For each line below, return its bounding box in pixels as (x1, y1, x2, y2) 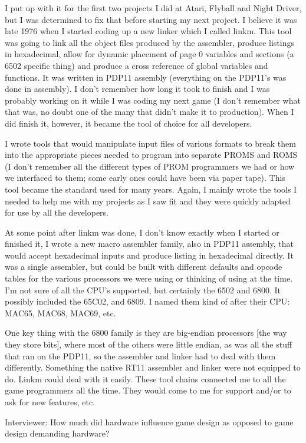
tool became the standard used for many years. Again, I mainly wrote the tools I (5, 183, 297, 195)
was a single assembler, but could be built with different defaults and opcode (5, 260, 282, 273)
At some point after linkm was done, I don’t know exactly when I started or (5, 226, 279, 238)
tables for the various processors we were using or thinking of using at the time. (5, 272, 293, 285)
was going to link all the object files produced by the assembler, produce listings (5, 36, 294, 48)
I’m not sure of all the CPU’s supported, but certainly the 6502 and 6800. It (5, 283, 281, 296)
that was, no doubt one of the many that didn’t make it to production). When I (5, 105, 294, 118)
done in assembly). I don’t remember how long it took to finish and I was (5, 82, 270, 95)
